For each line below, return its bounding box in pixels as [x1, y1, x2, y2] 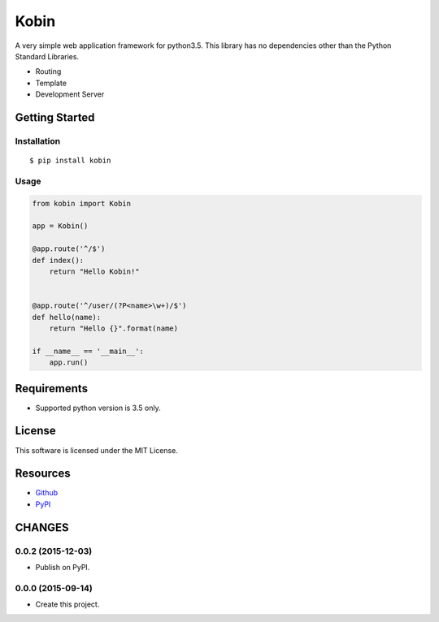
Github [35, 488, 59, 498]
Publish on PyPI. [35, 562, 90, 572]
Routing [35, 67, 62, 76]
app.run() [49, 358, 89, 367]
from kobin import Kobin [32, 199, 132, 208]
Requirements [15, 382, 89, 395]
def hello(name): [32, 313, 102, 322]
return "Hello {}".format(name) [49, 323, 179, 333]
